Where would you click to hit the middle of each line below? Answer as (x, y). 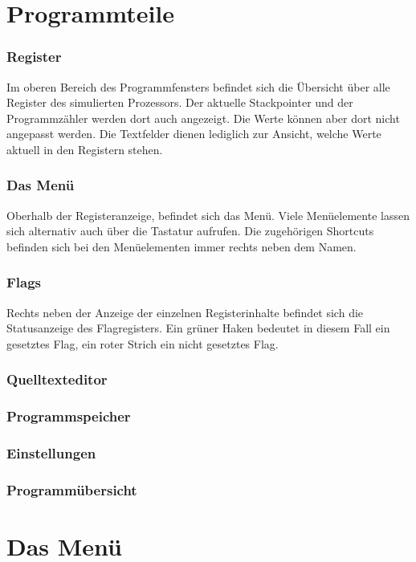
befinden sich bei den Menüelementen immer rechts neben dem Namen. (181, 246)
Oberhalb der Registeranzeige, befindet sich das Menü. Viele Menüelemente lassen (208, 215)
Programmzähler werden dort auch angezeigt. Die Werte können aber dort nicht (203, 118)
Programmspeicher (69, 416)
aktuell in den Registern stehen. (85, 149)
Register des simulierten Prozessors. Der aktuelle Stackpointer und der (180, 102)
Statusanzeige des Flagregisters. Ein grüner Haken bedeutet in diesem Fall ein (198, 328)
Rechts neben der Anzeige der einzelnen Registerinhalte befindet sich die (185, 312)
